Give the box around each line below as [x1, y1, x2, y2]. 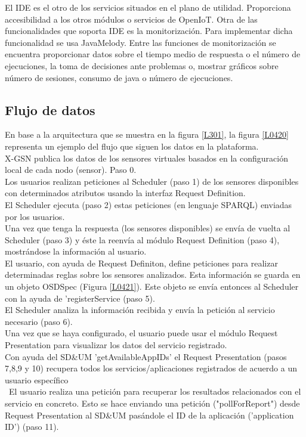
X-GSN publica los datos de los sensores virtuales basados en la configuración [5, 151, 288, 164]
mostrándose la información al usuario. [5, 245, 147, 258]
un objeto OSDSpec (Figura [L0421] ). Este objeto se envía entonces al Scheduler [5, 280, 299, 293]
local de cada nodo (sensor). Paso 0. [5, 163, 137, 176]
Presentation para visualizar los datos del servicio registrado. [5, 339, 227, 351]
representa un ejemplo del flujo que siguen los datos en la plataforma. [5, 140, 259, 152]
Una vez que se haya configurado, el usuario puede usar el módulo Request [5, 327, 278, 339]
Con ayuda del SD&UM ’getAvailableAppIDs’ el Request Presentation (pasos [5, 350, 287, 362]
